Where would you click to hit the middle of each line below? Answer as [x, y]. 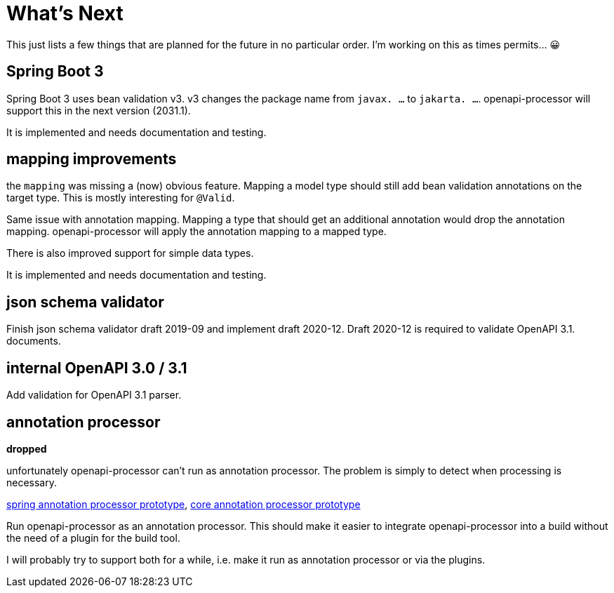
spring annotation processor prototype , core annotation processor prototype [183, 504]
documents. [34, 341]
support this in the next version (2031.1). [99, 110]
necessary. [32, 482]
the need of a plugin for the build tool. [93, 538]
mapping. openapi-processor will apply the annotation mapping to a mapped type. [196, 232]
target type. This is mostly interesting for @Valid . [121, 198]
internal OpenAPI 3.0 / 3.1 [97, 368]
